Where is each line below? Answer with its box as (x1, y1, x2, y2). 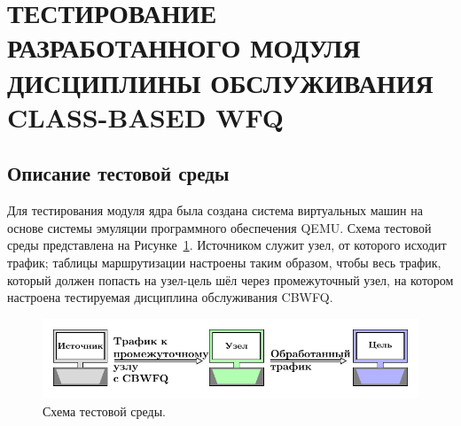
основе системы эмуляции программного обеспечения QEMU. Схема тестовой (7, 218, 432, 236)
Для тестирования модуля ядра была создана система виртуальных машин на (7, 201, 423, 220)
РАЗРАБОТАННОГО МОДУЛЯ (7, 29, 361, 66)
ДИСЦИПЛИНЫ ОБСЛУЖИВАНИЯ (7, 64, 434, 100)
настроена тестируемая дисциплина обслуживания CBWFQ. (7, 288, 333, 306)
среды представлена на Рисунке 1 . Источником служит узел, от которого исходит (7, 236, 447, 254)
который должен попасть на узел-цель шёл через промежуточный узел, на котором (7, 270, 454, 289)
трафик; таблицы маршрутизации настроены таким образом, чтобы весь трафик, (7, 252, 441, 271)
